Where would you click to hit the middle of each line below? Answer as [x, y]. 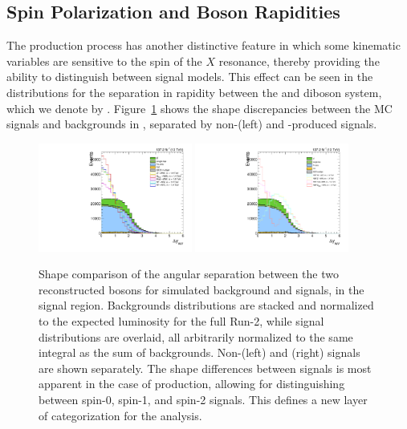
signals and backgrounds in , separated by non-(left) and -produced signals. [192, 124]
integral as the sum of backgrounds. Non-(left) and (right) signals [199, 352]
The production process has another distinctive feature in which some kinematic [203, 45]
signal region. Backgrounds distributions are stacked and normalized [206, 305]
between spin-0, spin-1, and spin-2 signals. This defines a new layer [203, 399]
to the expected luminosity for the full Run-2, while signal [181, 320]
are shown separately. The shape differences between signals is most [205, 368]
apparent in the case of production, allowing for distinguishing [192, 384]
